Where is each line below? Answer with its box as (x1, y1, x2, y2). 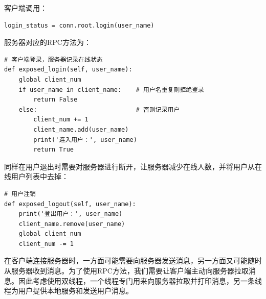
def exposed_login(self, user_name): (4, 66, 132, 73)
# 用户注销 (4, 190, 36, 197)
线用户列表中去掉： (4, 171, 69, 182)
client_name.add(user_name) (33, 126, 129, 133)
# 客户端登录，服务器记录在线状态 (4, 56, 103, 63)
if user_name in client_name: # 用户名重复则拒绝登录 (18, 86, 204, 93)
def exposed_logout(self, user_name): (4, 200, 136, 208)
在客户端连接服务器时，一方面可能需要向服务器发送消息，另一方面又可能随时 (4, 255, 262, 266)
